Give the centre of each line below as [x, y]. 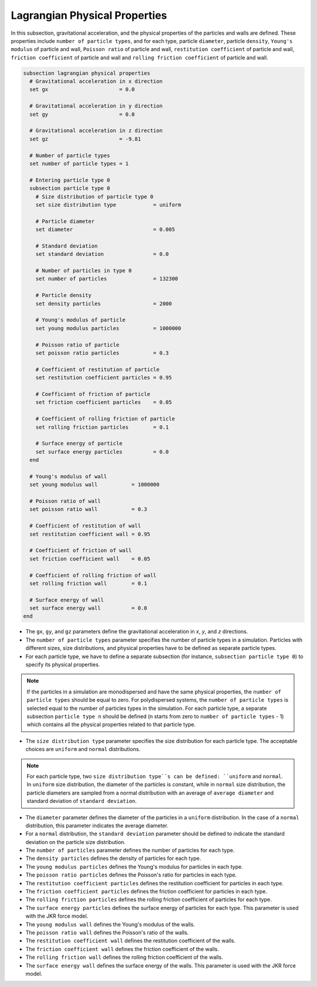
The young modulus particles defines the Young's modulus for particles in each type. [134, 866]
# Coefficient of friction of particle [93, 394]
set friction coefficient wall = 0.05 [90, 558]
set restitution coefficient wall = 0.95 [90, 534]
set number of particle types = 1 [79, 164]
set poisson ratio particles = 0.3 [102, 353]
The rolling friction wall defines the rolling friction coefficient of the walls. [124, 957]
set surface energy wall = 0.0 [88, 608]
